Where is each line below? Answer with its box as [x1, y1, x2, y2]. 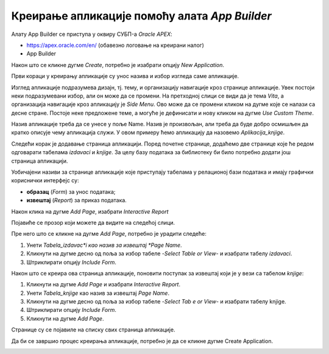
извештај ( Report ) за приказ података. [26, 197, 127, 204]
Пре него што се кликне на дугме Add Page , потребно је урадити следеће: [11, 230, 207, 238]
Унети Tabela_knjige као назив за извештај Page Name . [26, 289, 170, 297]
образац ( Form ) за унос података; [26, 188, 116, 195]
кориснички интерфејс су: [11, 177, 79, 184]
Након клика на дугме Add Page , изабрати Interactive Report [11, 208, 169, 215]
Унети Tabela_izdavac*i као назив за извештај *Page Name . [26, 241, 182, 249]
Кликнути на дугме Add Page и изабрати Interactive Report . [26, 281, 181, 288]
